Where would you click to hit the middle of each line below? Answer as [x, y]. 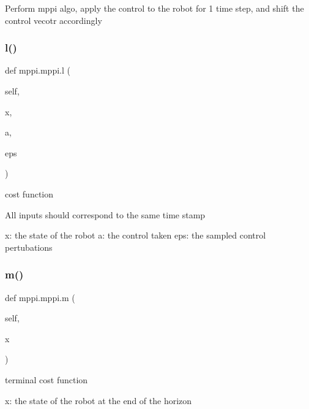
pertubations [29, 247]
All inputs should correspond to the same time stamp [105, 214]
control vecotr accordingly [54, 20]
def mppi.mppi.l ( [38, 70]
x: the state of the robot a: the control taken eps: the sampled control [136, 235]
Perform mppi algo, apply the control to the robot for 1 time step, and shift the [154, 8]
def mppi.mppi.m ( [40, 297]
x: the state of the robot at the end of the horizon [99, 400]
